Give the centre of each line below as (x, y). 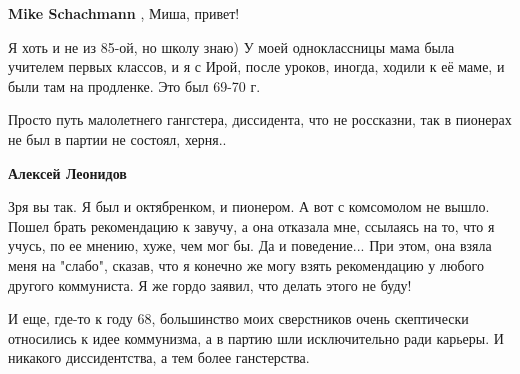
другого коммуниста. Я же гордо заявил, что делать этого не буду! (210, 284)
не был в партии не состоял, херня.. (117, 138)
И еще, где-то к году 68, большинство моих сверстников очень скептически (238, 318)
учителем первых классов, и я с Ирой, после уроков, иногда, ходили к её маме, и (256, 66)
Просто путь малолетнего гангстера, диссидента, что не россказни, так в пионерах (260, 119)
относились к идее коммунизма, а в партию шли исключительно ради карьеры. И (256, 337)
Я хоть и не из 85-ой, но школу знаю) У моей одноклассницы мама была (231, 46)
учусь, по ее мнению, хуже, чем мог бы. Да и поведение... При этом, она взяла (250, 245)
